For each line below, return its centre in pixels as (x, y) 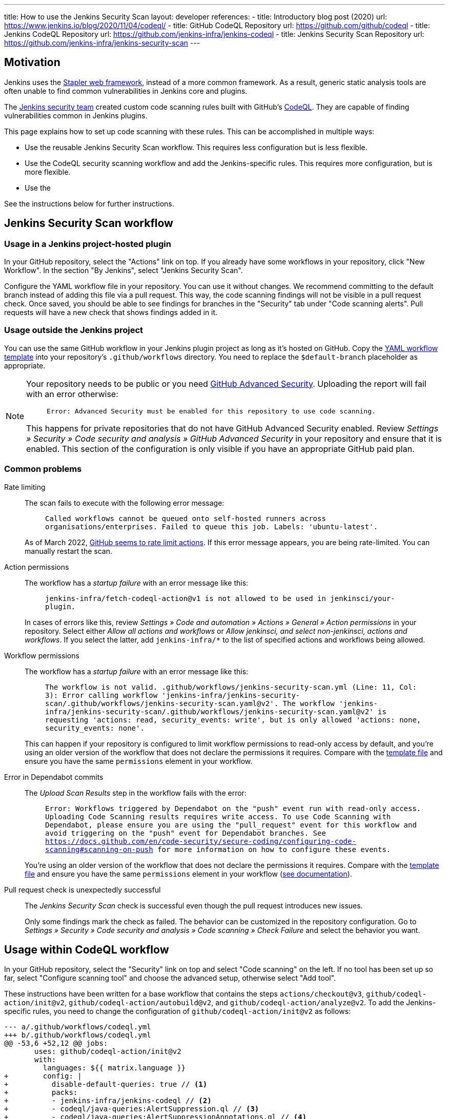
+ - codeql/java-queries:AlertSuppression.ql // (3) (132, 1109)
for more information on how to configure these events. (274, 849)
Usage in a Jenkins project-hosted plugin (88, 244)
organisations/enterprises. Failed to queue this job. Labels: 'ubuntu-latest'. (212, 526)
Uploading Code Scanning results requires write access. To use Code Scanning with (218, 816)
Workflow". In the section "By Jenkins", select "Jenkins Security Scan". (124, 271)
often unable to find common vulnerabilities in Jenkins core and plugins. (126, 91)
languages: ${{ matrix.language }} (114, 1068)
